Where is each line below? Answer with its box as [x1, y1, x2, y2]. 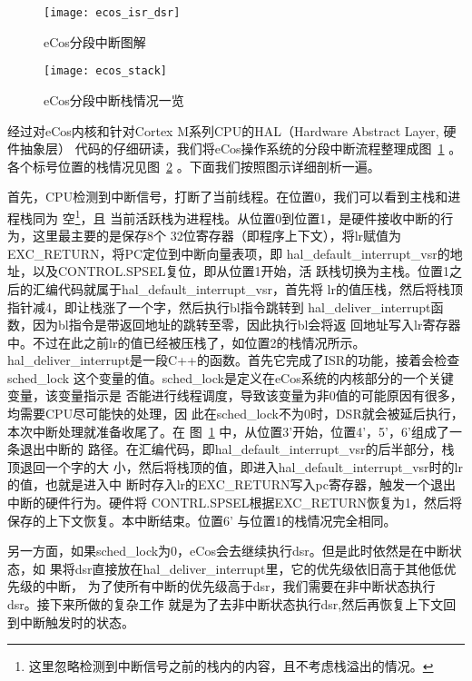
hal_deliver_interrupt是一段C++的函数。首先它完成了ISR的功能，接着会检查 [7, 350, 460, 370]
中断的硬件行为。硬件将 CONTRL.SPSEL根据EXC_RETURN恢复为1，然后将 [7, 493, 463, 512]
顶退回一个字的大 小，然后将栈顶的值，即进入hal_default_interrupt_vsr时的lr [7, 457, 463, 476]
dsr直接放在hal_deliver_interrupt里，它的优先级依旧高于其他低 [74, 558, 444, 577]
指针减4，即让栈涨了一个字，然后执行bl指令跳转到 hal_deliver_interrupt [7, 297, 431, 316]
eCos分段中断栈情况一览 [44, 90, 184, 109]
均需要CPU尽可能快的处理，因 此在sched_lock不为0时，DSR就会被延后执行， [7, 404, 464, 423]
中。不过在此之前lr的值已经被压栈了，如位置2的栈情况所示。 [7, 332, 366, 351]
